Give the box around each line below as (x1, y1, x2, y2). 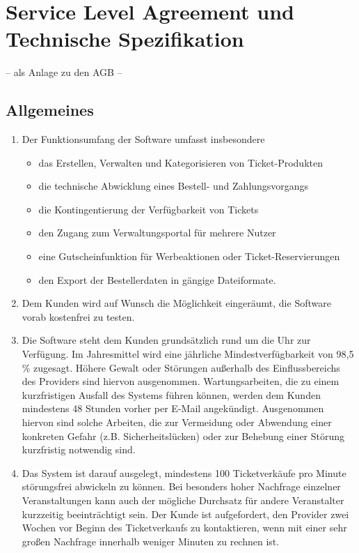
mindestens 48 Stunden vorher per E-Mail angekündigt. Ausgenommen (22, 401, 324, 416)
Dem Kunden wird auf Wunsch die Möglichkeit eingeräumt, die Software (22, 296, 331, 310)
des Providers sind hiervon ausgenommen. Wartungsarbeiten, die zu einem (22, 374, 340, 388)
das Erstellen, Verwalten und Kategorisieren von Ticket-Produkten (38, 155, 323, 169)
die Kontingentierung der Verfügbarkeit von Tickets (38, 202, 259, 216)
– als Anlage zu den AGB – (6, 65, 122, 79)
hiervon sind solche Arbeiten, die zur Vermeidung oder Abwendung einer (22, 415, 332, 430)
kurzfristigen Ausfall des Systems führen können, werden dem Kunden (22, 387, 321, 402)
